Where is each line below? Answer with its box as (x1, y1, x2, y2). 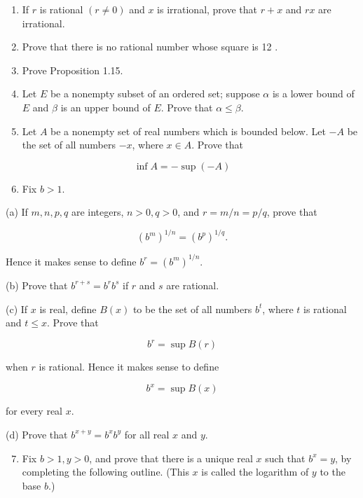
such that (265, 450, 306, 465)
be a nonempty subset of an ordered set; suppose (50, 86, 260, 101)
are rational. (166, 277, 219, 292)
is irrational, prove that (157, 2, 258, 16)
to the (320, 464, 345, 479)
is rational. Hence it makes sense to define (39, 359, 219, 374)
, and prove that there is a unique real (89, 450, 253, 465)
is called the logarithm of (201, 464, 309, 479)
